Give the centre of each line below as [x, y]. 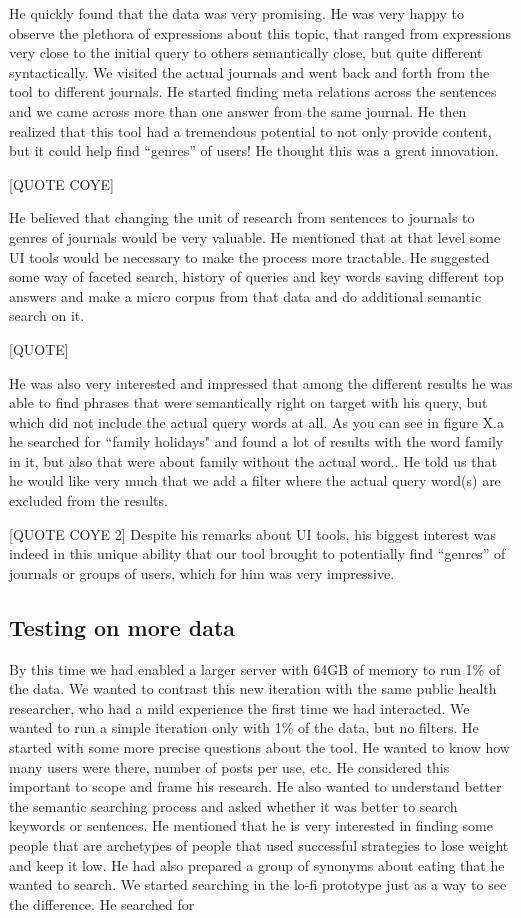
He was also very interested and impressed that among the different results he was [261, 382]
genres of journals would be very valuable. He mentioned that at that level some [255, 236]
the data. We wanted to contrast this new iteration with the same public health [253, 688]
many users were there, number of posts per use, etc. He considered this [229, 766]
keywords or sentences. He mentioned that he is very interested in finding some [251, 825]
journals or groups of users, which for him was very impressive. [202, 572]
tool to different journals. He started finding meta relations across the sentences [253, 91]
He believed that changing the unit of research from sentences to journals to [242, 217]
